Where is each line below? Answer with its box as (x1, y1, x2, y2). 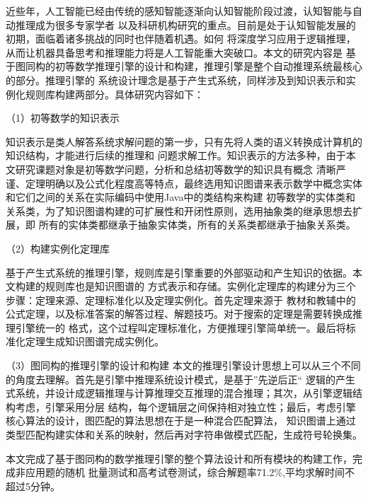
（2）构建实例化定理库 (6, 241, 110, 255)
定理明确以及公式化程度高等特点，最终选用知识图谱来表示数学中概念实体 (25, 175, 362, 190)
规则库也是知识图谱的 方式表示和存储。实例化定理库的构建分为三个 (45, 279, 356, 294)
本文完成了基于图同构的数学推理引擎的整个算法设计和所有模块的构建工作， (6, 451, 352, 465)
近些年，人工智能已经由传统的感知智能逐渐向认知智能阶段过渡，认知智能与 (6, 4, 352, 18)
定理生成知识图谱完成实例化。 (25, 334, 164, 349)
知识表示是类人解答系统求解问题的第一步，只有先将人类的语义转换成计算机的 (6, 134, 362, 149)
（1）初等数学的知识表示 (6, 110, 120, 125)
